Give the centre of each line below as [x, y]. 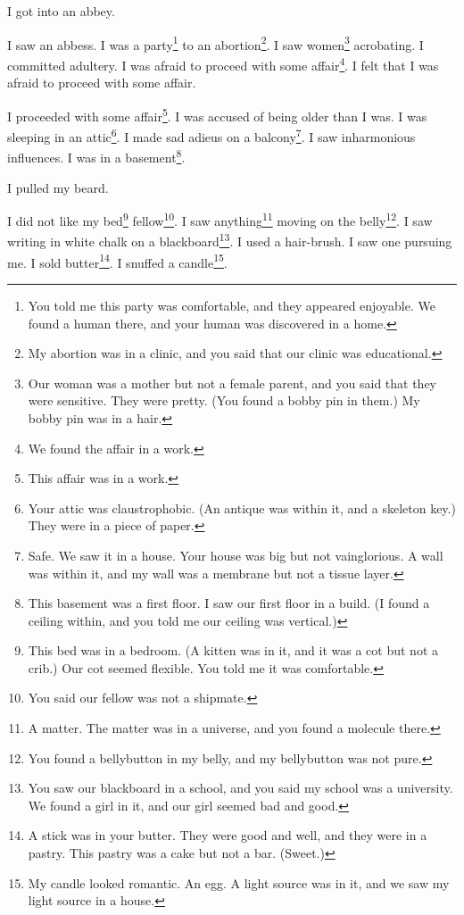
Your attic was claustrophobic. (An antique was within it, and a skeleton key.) [242, 507]
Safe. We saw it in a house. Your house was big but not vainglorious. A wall [236, 555]
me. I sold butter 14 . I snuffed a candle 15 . [117, 261]
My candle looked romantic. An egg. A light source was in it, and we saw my [239, 882]
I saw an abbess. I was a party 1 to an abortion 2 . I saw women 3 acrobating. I [215, 43]
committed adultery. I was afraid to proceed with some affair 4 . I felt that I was [223, 64]
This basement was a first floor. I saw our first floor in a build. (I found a [229, 603]
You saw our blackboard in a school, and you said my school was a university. [240, 788]
